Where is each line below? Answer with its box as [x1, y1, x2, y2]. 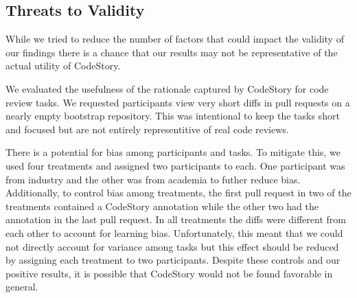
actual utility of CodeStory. [5, 58, 121, 73]
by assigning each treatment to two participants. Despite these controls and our [5, 253, 341, 267]
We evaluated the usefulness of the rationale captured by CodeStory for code [5, 81, 329, 95]
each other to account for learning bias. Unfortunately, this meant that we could [5, 225, 343, 240]
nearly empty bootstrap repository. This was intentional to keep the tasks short [5, 108, 340, 123]
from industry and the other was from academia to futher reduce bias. [5, 172, 301, 186]
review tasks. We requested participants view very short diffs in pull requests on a [5, 95, 350, 109]
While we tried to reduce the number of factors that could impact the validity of [5, 32, 344, 46]
